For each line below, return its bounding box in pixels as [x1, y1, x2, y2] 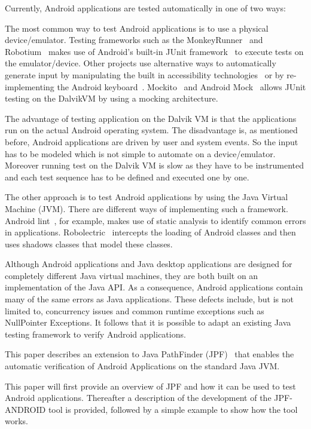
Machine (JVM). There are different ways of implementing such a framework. [5, 202, 288, 214]
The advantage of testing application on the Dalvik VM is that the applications [5, 112, 297, 124]
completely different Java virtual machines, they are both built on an [5, 269, 258, 281]
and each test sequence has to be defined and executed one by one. [5, 170, 249, 183]
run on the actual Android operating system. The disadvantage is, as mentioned [5, 124, 298, 136]
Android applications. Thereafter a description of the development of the [5, 391, 272, 404]
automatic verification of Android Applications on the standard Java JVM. [5, 360, 280, 372]
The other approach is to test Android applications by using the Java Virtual [5, 191, 288, 203]
